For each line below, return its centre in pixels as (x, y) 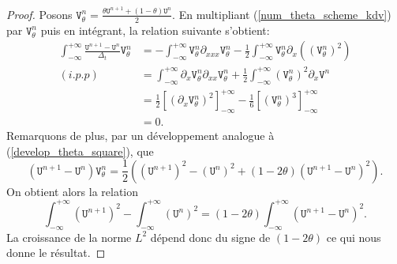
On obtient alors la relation (73, 191)
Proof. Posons (39, 14)
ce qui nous (354, 237)
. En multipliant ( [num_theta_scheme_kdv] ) (282, 14)
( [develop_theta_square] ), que (80, 151)
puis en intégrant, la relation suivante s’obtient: (155, 30)
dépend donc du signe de (210, 237)
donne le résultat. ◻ (56, 253)
